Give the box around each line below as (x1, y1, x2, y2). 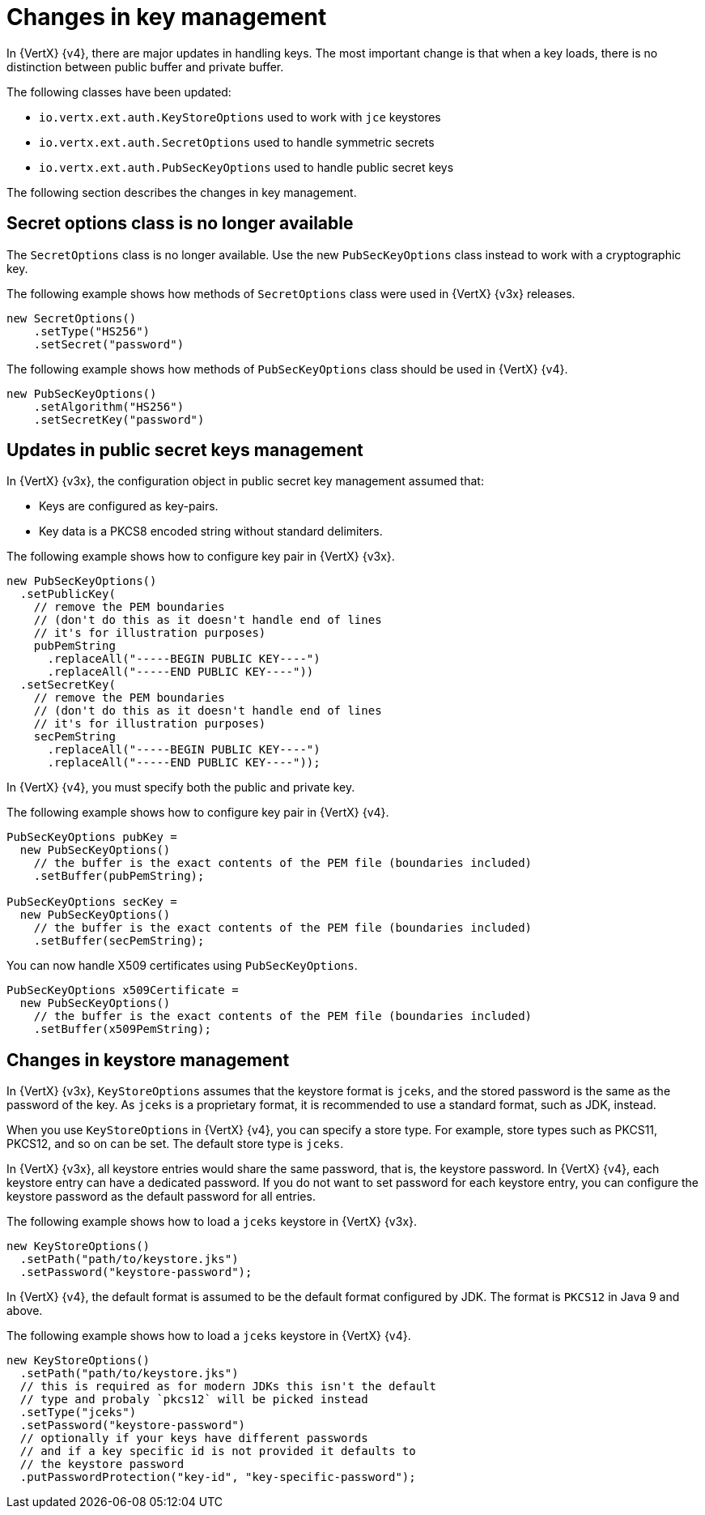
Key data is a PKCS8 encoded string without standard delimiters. (39, 524, 383, 539)
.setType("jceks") (19, 1406, 137, 1419)
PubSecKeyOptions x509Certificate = (6, 984, 239, 997)
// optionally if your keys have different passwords (19, 1432, 368, 1445)
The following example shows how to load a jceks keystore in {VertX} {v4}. (6, 1329, 411, 1343)
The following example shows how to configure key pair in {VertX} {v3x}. (6, 549, 395, 564)
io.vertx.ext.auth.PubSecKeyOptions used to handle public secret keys (39, 160, 454, 174)
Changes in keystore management (6, 1049, 290, 1070)
